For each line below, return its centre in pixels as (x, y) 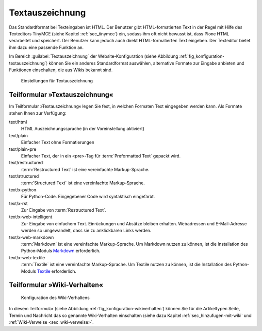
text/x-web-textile (27, 257)
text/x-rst (18, 203)
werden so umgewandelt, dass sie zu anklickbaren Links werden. (86, 231)
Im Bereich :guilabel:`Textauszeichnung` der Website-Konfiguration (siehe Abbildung (94, 56)
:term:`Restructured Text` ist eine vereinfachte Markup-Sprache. (85, 169)
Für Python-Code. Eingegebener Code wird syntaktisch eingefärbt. (88, 197)
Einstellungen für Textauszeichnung (57, 81)
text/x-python (23, 189)
